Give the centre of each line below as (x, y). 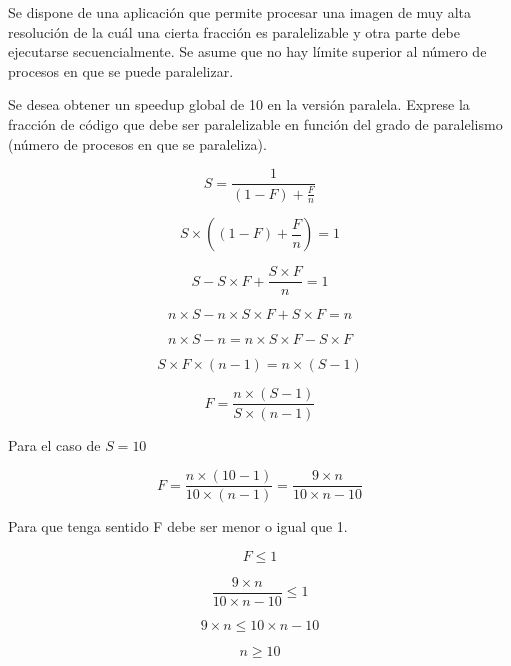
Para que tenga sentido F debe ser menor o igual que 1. (178, 526)
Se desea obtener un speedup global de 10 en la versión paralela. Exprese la (239, 104)
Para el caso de (54, 444)
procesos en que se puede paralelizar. (121, 70)
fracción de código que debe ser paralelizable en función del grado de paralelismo (255, 123)
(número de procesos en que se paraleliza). (137, 143)
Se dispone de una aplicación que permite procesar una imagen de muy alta (240, 12)
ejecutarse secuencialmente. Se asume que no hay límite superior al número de (247, 51)
